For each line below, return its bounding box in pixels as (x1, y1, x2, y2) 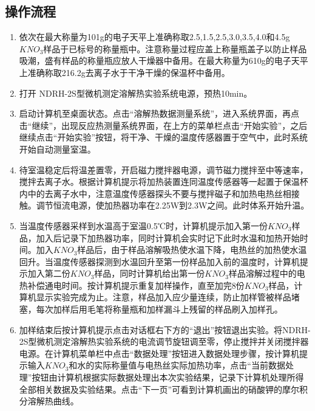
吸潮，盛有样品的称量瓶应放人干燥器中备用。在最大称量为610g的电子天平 (19, 54, 308, 67)
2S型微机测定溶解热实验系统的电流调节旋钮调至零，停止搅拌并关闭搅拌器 (19, 335, 309, 348)
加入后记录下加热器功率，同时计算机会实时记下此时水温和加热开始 (36, 231, 300, 244)
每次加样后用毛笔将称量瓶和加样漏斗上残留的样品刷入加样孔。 (36, 303, 283, 316)
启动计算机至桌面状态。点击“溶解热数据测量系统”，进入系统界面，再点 (19, 107, 300, 120)
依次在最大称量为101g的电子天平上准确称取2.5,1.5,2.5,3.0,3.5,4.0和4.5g (19, 30, 290, 43)
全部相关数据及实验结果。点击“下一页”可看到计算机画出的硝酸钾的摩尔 (19, 382, 300, 395)
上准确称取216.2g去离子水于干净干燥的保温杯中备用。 (19, 66, 230, 78)
